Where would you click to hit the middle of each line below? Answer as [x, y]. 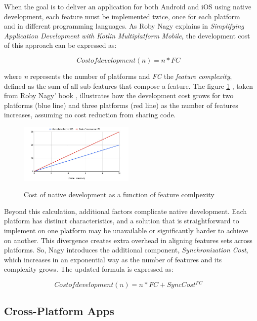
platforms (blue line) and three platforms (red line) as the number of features [121, 105]
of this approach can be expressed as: [60, 45]
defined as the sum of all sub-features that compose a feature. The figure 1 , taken [128, 86]
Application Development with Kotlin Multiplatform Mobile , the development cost [127, 35]
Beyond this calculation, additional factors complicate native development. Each [126, 211]
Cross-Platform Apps [59, 310]
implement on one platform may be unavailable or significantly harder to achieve [126, 230]
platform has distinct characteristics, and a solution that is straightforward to [122, 221]
